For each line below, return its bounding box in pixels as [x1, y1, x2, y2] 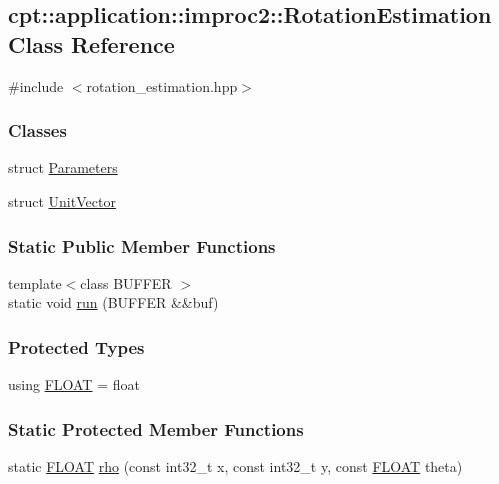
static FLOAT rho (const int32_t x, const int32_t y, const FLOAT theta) [8, 456, 463, 477]
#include [8, 75, 64, 96]
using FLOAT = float [8, 374, 140, 395]
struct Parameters [8, 157, 118, 178]
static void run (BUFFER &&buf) [8, 292, 219, 313]
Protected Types [8, 334, 145, 359]
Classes [8, 118, 67, 143]
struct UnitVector [8, 191, 116, 211]
